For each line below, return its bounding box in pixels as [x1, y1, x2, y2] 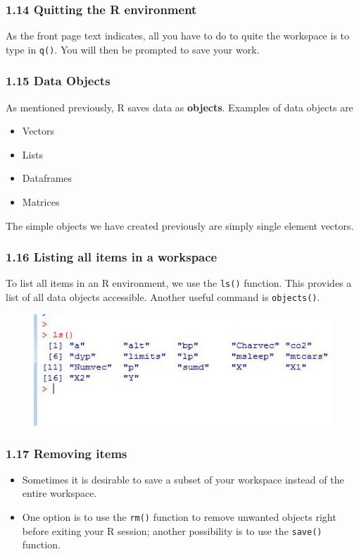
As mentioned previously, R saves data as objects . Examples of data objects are [6, 99, 353, 114]
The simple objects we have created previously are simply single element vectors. [6, 218, 354, 233]
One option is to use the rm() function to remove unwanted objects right [22, 510, 336, 524]
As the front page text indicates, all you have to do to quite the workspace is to [6, 28, 350, 43]
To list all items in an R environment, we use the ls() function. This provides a [6, 276, 352, 290]
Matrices [22, 195, 60, 209]
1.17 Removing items [6, 444, 127, 462]
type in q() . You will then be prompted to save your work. [6, 42, 260, 56]
